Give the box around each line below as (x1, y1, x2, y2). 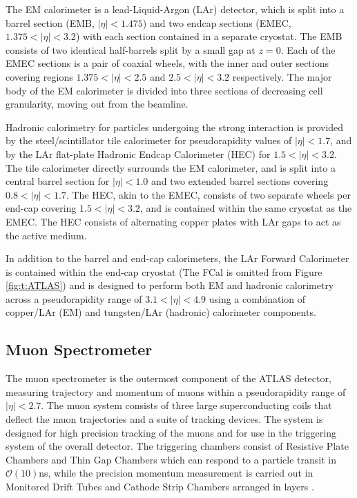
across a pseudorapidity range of (6, 291, 142, 306)
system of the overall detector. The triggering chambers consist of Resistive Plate (6, 439, 349, 453)
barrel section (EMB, (6, 15, 95, 30)
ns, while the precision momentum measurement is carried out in (39, 466, 313, 480)
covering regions (6, 69, 73, 83)
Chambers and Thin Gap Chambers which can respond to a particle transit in (6, 452, 336, 466)
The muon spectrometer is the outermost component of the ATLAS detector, (6, 371, 331, 386)
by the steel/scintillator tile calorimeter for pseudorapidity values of (6, 133, 292, 148)
